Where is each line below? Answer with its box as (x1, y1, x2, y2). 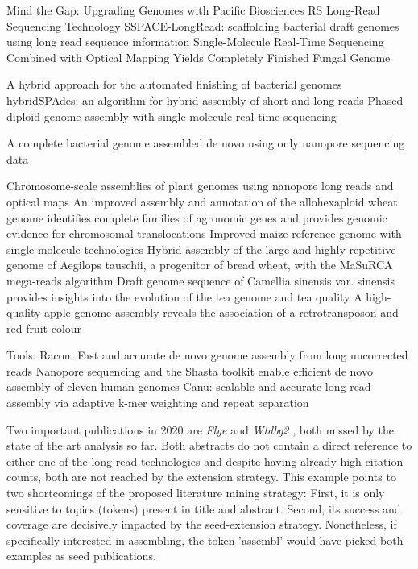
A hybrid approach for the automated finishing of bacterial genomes (6, 76, 342, 93)
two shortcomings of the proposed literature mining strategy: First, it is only (6, 484, 385, 501)
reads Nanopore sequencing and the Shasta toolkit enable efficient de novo (6, 362, 373, 379)
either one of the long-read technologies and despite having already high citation (6, 452, 404, 469)
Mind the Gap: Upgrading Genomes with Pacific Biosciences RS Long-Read (6, 2, 380, 18)
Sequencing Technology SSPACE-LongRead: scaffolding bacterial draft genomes (6, 17, 399, 34)
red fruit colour (6, 319, 82, 336)
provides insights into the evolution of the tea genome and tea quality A (6, 288, 362, 305)
